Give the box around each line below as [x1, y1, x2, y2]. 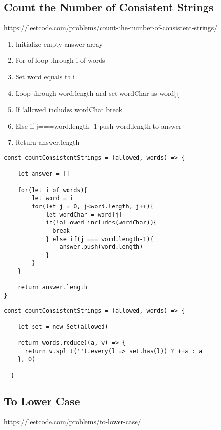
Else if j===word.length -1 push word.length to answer [15, 120, 182, 131]
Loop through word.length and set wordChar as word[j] [15, 88, 180, 98]
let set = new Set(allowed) [17, 323, 108, 331]
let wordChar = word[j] [45, 211, 122, 218]
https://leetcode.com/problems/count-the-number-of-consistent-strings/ [4, 22, 218, 33]
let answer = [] [17, 170, 70, 178]
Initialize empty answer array [15, 38, 102, 49]
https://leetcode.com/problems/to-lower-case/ [4, 416, 141, 426]
